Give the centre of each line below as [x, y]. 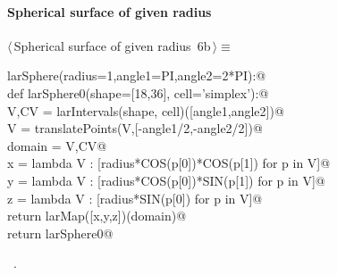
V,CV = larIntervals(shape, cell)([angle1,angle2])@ [146, 110]
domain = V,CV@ [57, 145]
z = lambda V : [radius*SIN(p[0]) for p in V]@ [135, 198]
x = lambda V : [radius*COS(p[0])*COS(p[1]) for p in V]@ [169, 163]
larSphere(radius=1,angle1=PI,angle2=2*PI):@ [137, 75]
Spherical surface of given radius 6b [112, 45]
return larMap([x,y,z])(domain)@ [97, 216]
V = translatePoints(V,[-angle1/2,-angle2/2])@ [135, 128]
